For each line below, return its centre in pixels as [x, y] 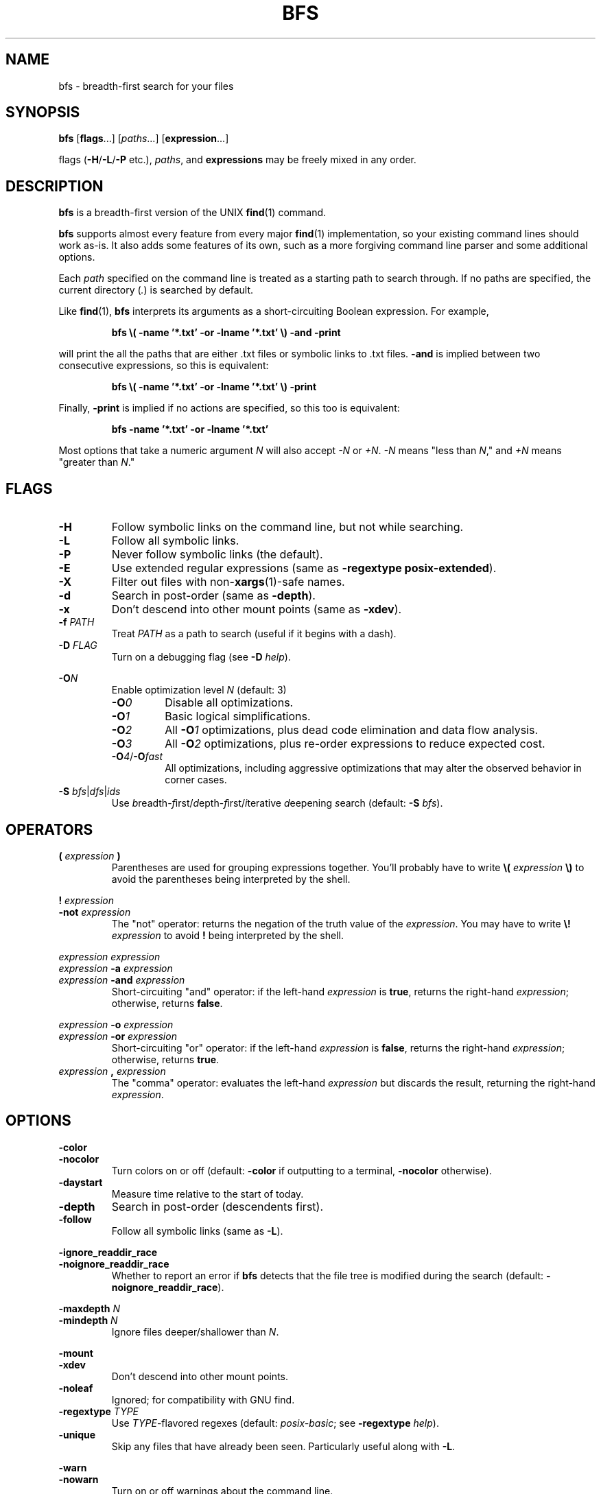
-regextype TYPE [99, 1411]
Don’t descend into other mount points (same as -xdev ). [257, 609]
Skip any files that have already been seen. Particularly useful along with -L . [283, 1446]
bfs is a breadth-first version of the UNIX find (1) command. [192, 213]
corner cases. [196, 780]
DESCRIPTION [55, 186]
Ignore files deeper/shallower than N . [195, 1331]
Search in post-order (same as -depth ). [213, 596]
